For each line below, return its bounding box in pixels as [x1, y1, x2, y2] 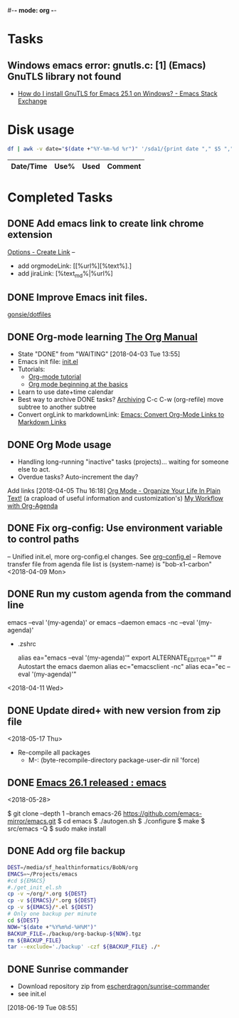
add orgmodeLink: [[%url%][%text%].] [17, 261, 132, 270]
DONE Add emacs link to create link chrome [7, 217, 204, 230]
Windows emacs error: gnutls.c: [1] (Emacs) [7, 59, 206, 71]
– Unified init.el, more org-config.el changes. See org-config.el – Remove [7, 552, 222, 561]
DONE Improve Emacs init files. [7, 291, 148, 303]
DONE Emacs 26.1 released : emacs [7, 777, 167, 789]
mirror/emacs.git [7, 817, 56, 826]
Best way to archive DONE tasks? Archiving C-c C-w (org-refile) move [17, 395, 224, 404]
